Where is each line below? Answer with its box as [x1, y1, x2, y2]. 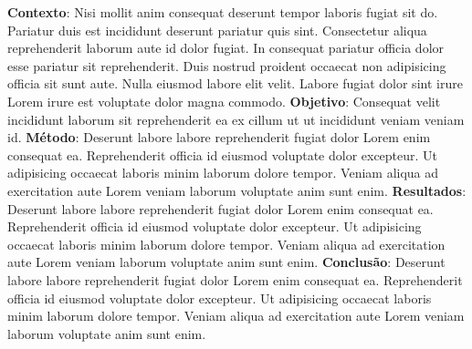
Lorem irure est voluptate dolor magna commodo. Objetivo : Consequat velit [7, 91, 441, 110]
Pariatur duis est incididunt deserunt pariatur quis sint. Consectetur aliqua [7, 20, 427, 39]
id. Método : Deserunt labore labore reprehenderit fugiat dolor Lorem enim [7, 128, 431, 147]
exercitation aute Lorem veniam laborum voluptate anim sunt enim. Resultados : [7, 180, 467, 200]
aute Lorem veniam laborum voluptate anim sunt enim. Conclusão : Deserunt [7, 252, 446, 272]
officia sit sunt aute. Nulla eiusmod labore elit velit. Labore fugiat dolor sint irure [7, 74, 463, 93]
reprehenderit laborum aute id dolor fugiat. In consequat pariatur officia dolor [7, 38, 445, 57]
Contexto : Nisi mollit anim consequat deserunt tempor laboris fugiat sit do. [7, 3, 438, 21]
